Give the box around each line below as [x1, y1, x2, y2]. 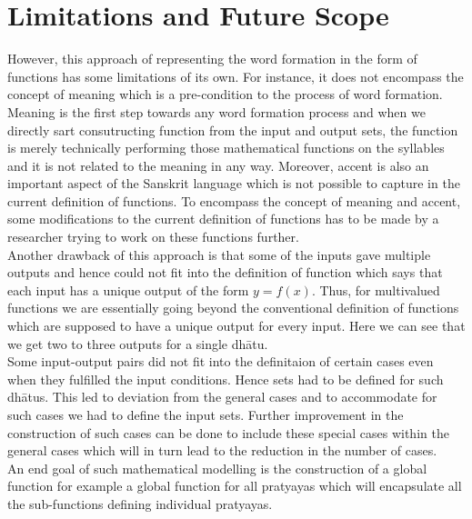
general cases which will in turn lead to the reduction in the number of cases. [7, 441, 437, 460]
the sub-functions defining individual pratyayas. [7, 494, 273, 513]
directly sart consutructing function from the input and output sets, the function [7, 120, 458, 139]
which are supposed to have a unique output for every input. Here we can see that [7, 316, 466, 335]
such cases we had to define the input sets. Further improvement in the [7, 405, 404, 424]
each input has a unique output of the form [7, 280, 249, 299]
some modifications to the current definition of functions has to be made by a [7, 209, 439, 228]
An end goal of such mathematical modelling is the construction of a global [7, 458, 427, 477]
